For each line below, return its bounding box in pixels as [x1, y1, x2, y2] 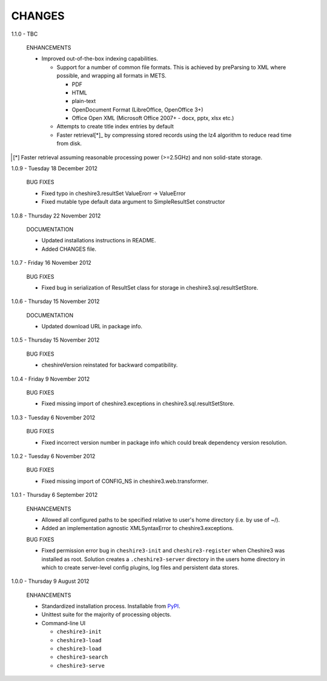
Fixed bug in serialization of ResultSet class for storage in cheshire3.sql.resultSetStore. [41, 284, 259, 291]
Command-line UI [41, 619, 86, 626]
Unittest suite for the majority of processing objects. [41, 611, 172, 618]
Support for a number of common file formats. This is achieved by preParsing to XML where [56, 64, 286, 71]
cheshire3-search [56, 654, 108, 660]
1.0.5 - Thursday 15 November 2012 [11, 336, 100, 344]
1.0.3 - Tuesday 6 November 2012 [11, 414, 96, 421]
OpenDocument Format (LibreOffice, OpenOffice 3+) [71, 106, 203, 113]
